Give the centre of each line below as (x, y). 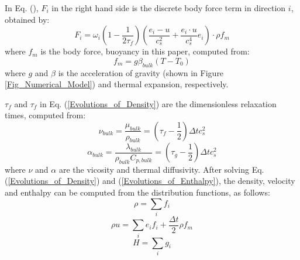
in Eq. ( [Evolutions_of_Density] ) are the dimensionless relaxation (158, 103)
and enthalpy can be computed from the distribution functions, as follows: (137, 192)
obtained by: (27, 19)
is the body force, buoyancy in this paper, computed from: (145, 51)
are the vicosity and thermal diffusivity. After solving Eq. (161, 169)
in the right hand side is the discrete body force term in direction (169, 8)
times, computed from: (45, 115)
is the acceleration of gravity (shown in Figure (141, 72)
